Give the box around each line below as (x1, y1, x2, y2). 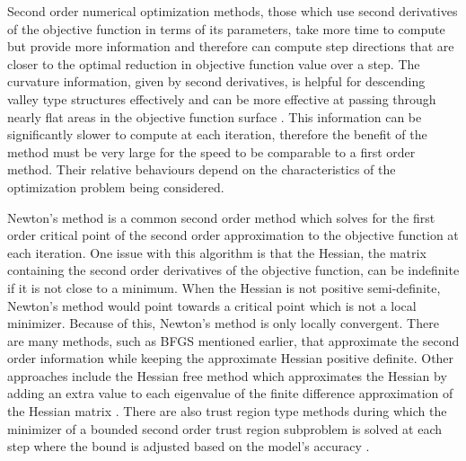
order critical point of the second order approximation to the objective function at (7, 226, 459, 244)
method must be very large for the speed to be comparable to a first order (7, 142, 416, 161)
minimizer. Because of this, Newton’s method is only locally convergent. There (7, 314, 439, 332)
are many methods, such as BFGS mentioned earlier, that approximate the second (7, 331, 460, 350)
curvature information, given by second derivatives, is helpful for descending (7, 72, 426, 91)
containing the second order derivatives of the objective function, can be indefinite (7, 261, 460, 279)
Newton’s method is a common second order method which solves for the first (7, 208, 435, 226)
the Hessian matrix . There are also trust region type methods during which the (7, 402, 447, 421)
